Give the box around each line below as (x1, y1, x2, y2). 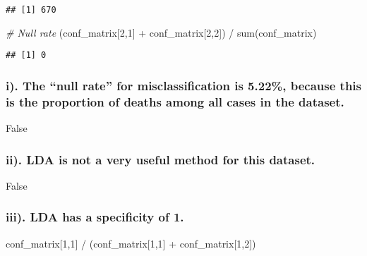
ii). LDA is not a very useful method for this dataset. (6, 150, 315, 168)
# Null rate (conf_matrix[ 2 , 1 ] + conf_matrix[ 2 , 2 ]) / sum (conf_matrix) (6, 25, 317, 39)
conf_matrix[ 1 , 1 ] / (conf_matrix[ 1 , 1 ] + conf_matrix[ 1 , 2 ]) (6, 236, 256, 250)
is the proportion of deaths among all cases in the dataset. (6, 92, 344, 110)
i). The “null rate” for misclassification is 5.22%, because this (6, 76, 361, 94)
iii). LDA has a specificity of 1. (6, 208, 184, 226)
